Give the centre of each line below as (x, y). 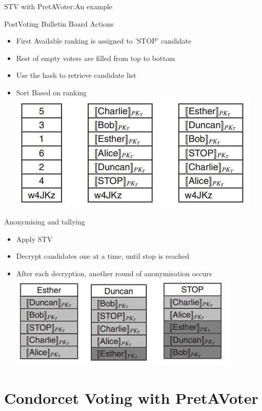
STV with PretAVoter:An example (58, 6)
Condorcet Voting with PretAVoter (131, 398)
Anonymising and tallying (45, 222)
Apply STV (34, 239)
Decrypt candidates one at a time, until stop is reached (103, 256)
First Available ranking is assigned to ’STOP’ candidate (104, 41)
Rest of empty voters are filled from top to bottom (96, 58)
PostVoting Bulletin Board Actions (59, 23)
